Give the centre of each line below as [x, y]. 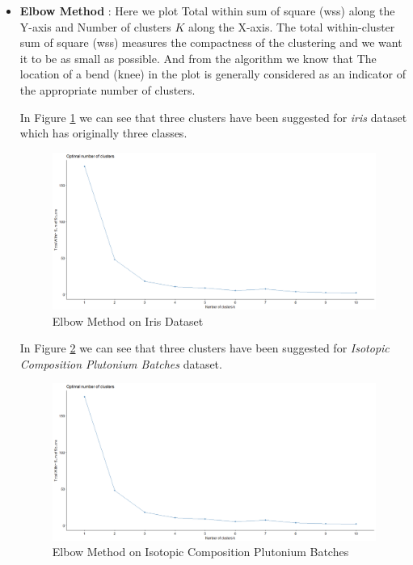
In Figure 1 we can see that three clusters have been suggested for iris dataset [213, 117]
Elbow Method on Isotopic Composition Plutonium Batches [200, 552]
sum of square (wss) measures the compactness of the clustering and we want [211, 42]
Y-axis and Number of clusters [95, 26]
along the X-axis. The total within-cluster [291, 26]
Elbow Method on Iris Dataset [128, 320]
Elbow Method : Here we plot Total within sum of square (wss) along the [207, 11]
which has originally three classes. [103, 133]
